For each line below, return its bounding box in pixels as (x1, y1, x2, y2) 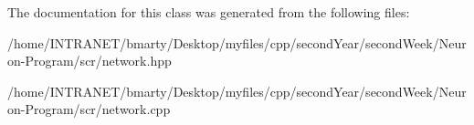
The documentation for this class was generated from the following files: (7, 3, 410, 21)
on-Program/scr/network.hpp (7, 51, 172, 70)
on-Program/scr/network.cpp (7, 99, 171, 119)
